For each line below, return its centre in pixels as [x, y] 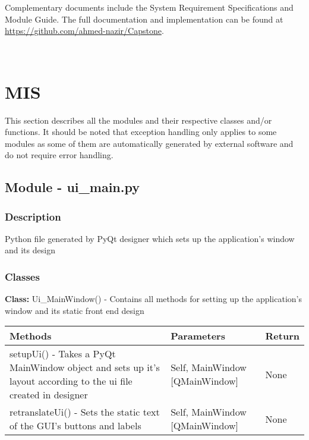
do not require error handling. [59, 155]
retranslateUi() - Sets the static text [85, 412]
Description [33, 216]
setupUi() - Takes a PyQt [63, 354]
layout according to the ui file [71, 381]
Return [282, 336]
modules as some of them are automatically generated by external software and [149, 143]
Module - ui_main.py [72, 187]
